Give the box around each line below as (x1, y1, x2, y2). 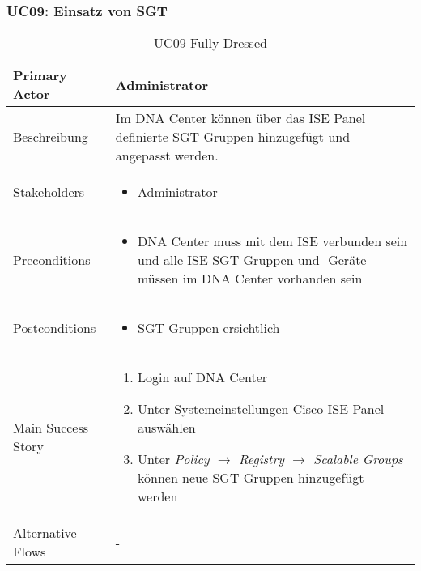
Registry (238, 450, 284, 469)
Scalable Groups (313, 450, 403, 469)
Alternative (13, 523, 77, 543)
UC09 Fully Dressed (154, 33, 267, 53)
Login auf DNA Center (137, 368, 268, 387)
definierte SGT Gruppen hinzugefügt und (115, 127, 351, 147)
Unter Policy (137, 450, 210, 469)
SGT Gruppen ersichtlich (137, 318, 280, 338)
